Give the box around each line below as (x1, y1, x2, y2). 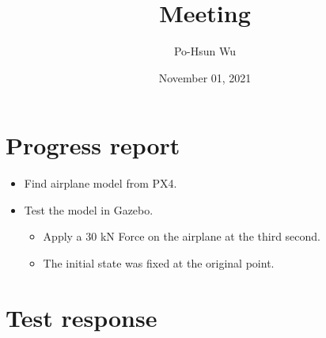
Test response (6, 301, 157, 333)
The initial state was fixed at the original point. (43, 255, 275, 272)
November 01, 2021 (158, 69, 252, 85)
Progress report (6, 129, 180, 161)
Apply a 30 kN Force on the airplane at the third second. (43, 228, 320, 245)
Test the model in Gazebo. (24, 201, 154, 218)
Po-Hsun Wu (173, 43, 237, 59)
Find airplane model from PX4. (24, 175, 177, 192)
